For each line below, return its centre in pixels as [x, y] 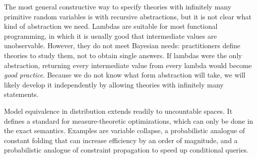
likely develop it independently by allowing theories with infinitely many [114, 84]
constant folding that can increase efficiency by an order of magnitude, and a [121, 140]
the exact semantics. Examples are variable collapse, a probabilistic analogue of [125, 130]
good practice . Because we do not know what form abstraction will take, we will [125, 75]
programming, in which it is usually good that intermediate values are [110, 36]
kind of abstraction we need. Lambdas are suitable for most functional [111, 26]
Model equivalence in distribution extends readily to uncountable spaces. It [118, 111]
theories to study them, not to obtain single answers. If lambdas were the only [123, 55]
